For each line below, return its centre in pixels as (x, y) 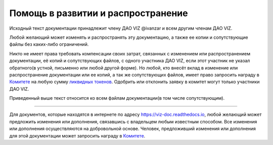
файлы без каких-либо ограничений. (49, 44)
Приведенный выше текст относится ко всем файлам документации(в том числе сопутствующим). (117, 98)
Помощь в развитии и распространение (99, 13)
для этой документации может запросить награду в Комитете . (77, 135)
